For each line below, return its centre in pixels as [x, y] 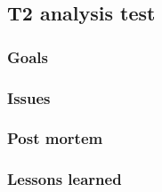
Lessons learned [65, 179]
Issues [29, 97]
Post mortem [55, 138]
